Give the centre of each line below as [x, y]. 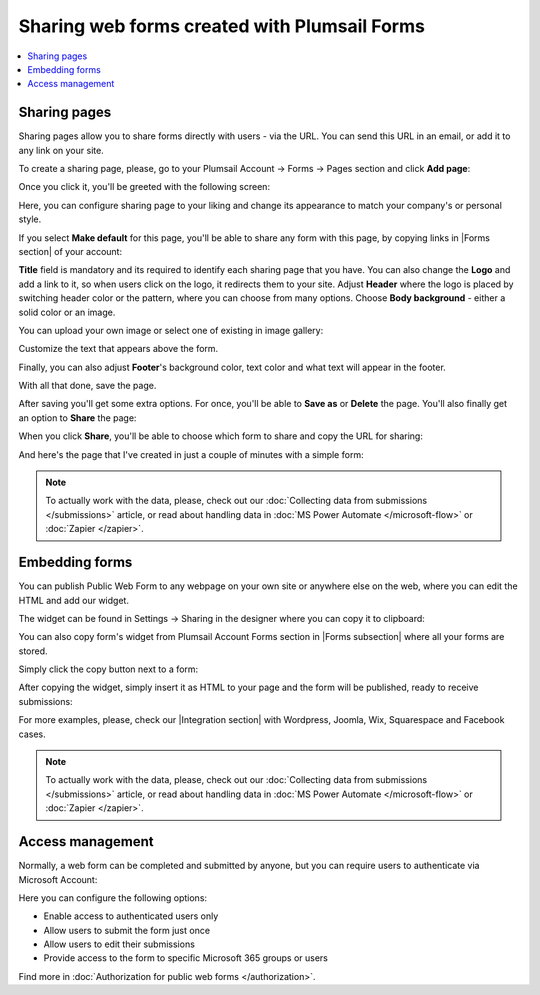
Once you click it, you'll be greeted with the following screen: [144, 187]
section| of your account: [70, 251]
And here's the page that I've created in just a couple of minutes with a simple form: [191, 454]
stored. [33, 651]
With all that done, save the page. [87, 386]
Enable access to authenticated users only [131, 916]
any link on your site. [61, 150]
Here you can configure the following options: [113, 897]
